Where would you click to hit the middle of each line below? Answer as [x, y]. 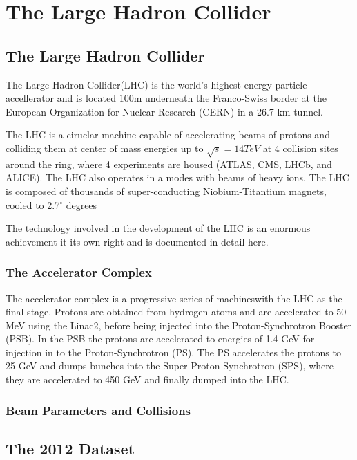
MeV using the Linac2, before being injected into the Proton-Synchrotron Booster [179, 325]
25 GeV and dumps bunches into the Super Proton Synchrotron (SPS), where [170, 366]
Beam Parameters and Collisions [98, 410]
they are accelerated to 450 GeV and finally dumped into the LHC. [147, 379]
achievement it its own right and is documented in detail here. [137, 241]
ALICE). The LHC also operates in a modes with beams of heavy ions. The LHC [177, 177]
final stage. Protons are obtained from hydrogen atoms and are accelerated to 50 [176, 312]
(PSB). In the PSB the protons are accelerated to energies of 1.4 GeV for [160, 339]
